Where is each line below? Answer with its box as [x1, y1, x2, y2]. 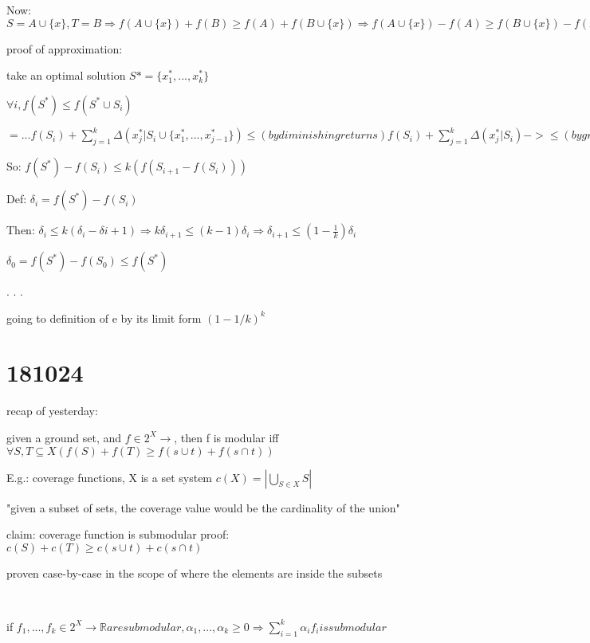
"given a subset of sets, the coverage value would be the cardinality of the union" [6, 499, 400, 516]
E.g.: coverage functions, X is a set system [6, 469, 213, 485]
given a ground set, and [6, 429, 122, 445]
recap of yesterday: [6, 402, 98, 419]
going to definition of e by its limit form [6, 309, 202, 326]
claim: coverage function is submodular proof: [6, 526, 230, 543]
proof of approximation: [6, 40, 123, 57]
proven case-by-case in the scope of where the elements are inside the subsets [6, 564, 383, 581]
